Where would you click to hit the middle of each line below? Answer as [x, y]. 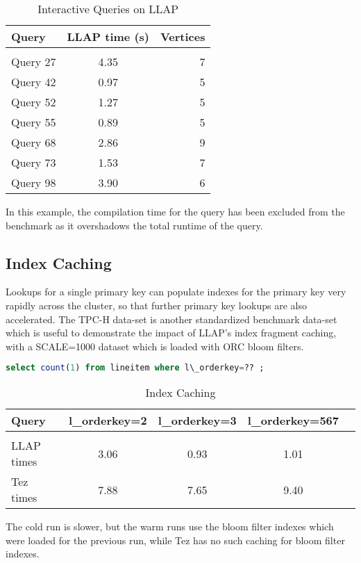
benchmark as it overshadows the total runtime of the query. [134, 225]
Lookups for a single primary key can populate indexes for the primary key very [176, 292]
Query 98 [34, 182]
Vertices [183, 36]
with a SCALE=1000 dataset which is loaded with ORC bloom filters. [155, 346]
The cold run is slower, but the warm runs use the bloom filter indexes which [170, 527]
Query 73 [34, 162]
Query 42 [34, 82]
